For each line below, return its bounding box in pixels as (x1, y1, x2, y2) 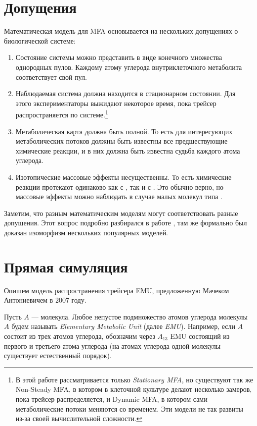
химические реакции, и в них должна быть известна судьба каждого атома (15, 145, 240, 156)
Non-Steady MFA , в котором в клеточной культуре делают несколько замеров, (15, 384, 252, 394)
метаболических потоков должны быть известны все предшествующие (15, 136, 228, 146)
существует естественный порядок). (4, 350, 112, 361)
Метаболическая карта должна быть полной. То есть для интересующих (15, 126, 233, 136)
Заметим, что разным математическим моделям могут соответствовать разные (4, 208, 238, 218)
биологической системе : (4, 35, 76, 46)
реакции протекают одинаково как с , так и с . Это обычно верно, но (15, 181, 224, 192)
